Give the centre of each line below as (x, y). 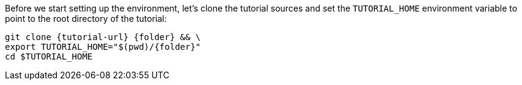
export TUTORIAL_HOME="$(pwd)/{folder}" (103, 47)
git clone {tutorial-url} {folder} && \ (103, 37)
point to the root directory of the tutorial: (86, 19)
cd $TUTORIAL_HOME (49, 56)
